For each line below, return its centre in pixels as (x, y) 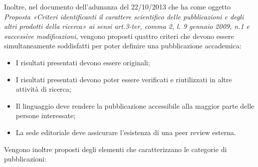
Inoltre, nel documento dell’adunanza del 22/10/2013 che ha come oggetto (118, 6)
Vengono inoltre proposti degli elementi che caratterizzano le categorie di (116, 149)
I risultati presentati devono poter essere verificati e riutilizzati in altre (124, 79)
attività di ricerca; (43, 89)
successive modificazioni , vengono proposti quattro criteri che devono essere (119, 36)
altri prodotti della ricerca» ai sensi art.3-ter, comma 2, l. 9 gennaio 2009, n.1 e (127, 26)
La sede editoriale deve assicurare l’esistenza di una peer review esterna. (126, 132)
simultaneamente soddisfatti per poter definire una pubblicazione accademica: (123, 46)
